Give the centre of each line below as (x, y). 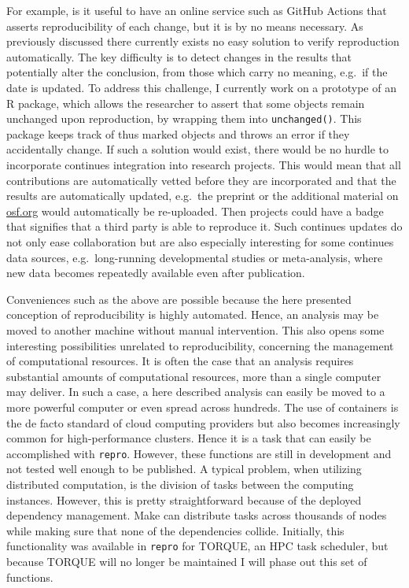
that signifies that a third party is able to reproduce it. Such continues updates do (204, 226)
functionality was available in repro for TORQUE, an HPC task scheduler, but (197, 546)
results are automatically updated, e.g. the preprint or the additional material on (203, 196)
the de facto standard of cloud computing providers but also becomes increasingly (203, 422)
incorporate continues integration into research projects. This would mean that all (204, 165)
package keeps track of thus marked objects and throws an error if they (178, 133)
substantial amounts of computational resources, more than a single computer (194, 376)
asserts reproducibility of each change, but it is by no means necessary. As (185, 26)
